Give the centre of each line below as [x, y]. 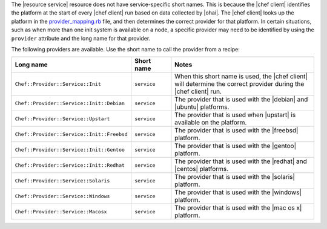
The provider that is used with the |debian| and [241, 100]
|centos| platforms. [202, 169]
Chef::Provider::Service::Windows [62, 196]
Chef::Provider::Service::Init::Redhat [70, 165]
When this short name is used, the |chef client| [241, 77]
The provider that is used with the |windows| [238, 192]
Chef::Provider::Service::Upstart [62, 119]
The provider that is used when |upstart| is [235, 115]
